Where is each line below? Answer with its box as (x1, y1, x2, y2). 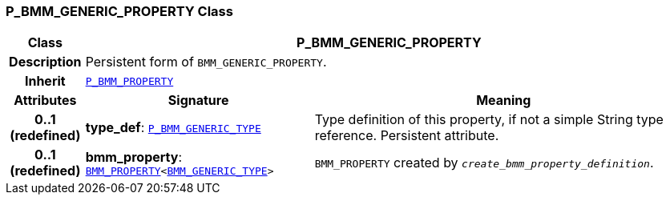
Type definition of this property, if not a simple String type (314, 111, 664, 128)
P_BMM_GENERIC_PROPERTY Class (6, 3, 233, 19)
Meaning (476, 92, 531, 109)
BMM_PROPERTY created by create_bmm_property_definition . (314, 155, 654, 171)
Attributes (14, 92, 77, 109)
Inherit (24, 73, 66, 90)
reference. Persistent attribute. (314, 127, 499, 144)
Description (9, 54, 82, 70)
